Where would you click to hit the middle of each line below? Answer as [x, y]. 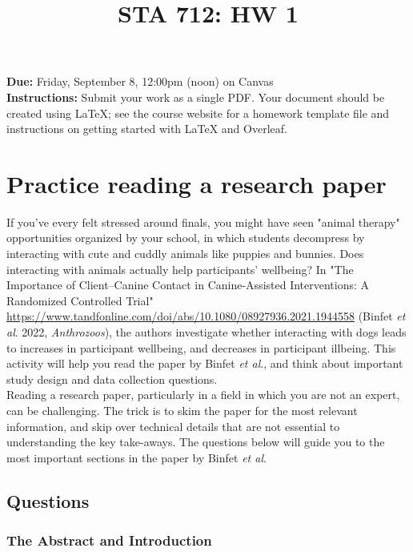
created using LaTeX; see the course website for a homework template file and [198, 113]
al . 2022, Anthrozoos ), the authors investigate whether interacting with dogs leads [206, 332]
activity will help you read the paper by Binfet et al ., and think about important [205, 363]
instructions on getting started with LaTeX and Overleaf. [147, 129]
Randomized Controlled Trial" [80, 300]
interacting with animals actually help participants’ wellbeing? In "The [180, 269]
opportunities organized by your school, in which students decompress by [186, 238]
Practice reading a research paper [196, 183]
